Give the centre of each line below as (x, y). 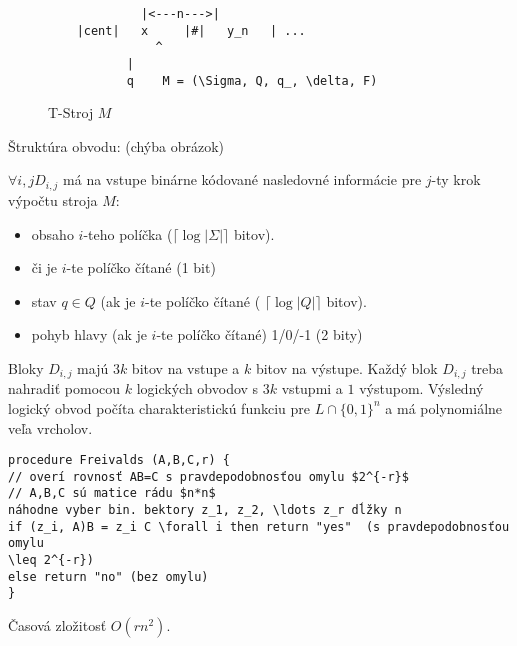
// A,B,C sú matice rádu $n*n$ (112, 493)
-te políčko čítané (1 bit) (141, 267)
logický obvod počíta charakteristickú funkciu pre (159, 407)
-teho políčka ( (128, 233)
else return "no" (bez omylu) (108, 576)
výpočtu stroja (53, 199)
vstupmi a (312, 388)
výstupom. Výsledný (421, 388)
